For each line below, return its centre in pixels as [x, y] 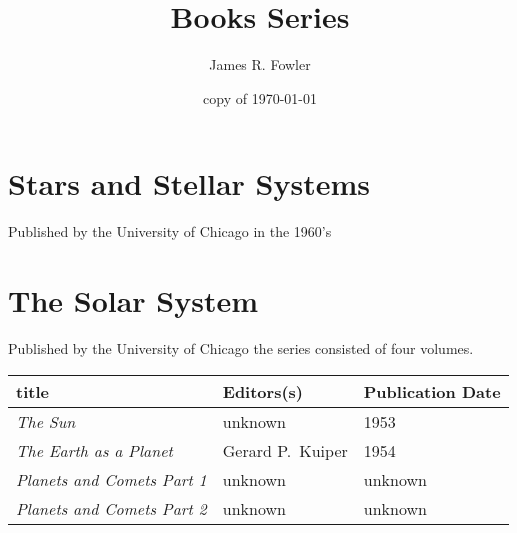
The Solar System [133, 300]
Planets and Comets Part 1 [111, 479]
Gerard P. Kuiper [285, 450]
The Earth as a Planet [94, 450]
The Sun [46, 421]
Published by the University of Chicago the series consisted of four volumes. [241, 347]
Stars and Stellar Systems [189, 183]
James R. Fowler [260, 64]
